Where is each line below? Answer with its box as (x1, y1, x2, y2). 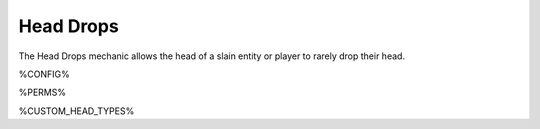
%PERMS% (18, 86, 67, 99)
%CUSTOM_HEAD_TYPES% (18, 105, 135, 117)
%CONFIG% (18, 68, 70, 80)
